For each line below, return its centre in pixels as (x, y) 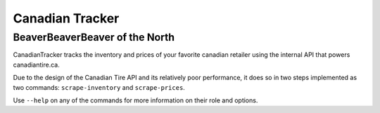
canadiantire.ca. (36, 65)
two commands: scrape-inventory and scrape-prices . (99, 87)
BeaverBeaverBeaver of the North (94, 37)
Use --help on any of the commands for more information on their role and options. (135, 100)
